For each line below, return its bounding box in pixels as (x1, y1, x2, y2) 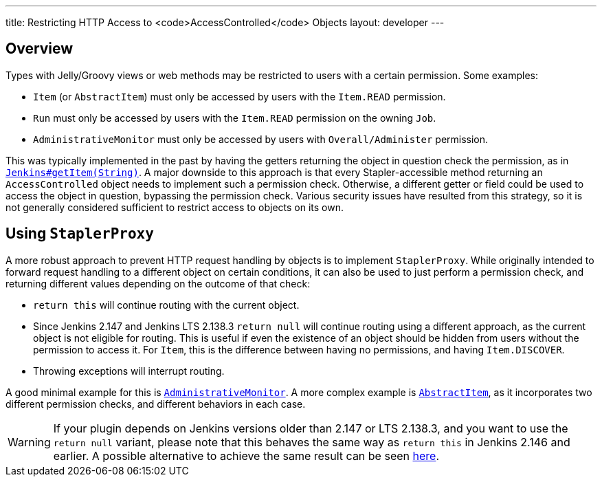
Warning (8, 435, 51, 449)
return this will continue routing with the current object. (33, 298, 300, 311)
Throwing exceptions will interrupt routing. (33, 364, 225, 377)
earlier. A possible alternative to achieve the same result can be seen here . (53, 448, 439, 463)
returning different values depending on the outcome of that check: (5, 277, 311, 289)
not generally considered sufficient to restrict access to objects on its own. (5, 201, 344, 213)
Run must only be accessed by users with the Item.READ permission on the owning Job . (33, 111, 436, 124)
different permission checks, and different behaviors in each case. (5, 397, 306, 410)
